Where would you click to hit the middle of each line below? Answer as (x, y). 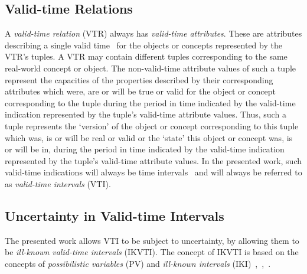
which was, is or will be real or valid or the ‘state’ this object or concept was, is (149, 137)
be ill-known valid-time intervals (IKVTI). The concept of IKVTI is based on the (152, 252)
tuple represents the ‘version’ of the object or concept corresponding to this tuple (152, 125)
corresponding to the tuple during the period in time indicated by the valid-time (150, 102)
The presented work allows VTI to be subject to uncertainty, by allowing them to (152, 240)
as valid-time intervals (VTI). (58, 183)
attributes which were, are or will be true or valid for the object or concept (140, 91)
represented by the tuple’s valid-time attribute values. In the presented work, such (153, 160)
